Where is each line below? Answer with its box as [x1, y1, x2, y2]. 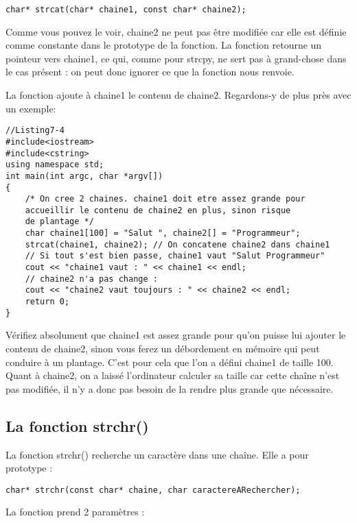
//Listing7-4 [5, 125, 65, 136]
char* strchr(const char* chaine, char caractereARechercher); [5, 485, 301, 495]
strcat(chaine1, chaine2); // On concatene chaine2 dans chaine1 [25, 239, 330, 250]
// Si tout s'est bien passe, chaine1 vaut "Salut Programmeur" [25, 251, 325, 261]
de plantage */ [25, 217, 94, 227]
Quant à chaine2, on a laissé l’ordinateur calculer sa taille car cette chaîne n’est [5, 368, 340, 382]
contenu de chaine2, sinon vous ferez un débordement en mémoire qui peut [5, 341, 320, 355]
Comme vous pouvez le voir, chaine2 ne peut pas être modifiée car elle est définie [5, 24, 347, 38]
